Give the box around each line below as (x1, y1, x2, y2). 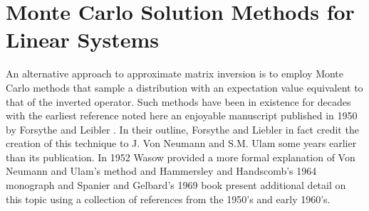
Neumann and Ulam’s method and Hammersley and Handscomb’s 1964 (6, 163, 317, 178)
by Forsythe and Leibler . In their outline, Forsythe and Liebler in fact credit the (6, 121, 359, 136)
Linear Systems (6, 25, 160, 54)
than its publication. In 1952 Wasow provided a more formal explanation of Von (6, 149, 355, 164)
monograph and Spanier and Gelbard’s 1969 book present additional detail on (6, 178, 346, 193)
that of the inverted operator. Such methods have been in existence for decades (6, 94, 351, 109)
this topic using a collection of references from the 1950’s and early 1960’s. (6, 191, 331, 206)
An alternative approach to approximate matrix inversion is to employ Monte (6, 66, 344, 81)
